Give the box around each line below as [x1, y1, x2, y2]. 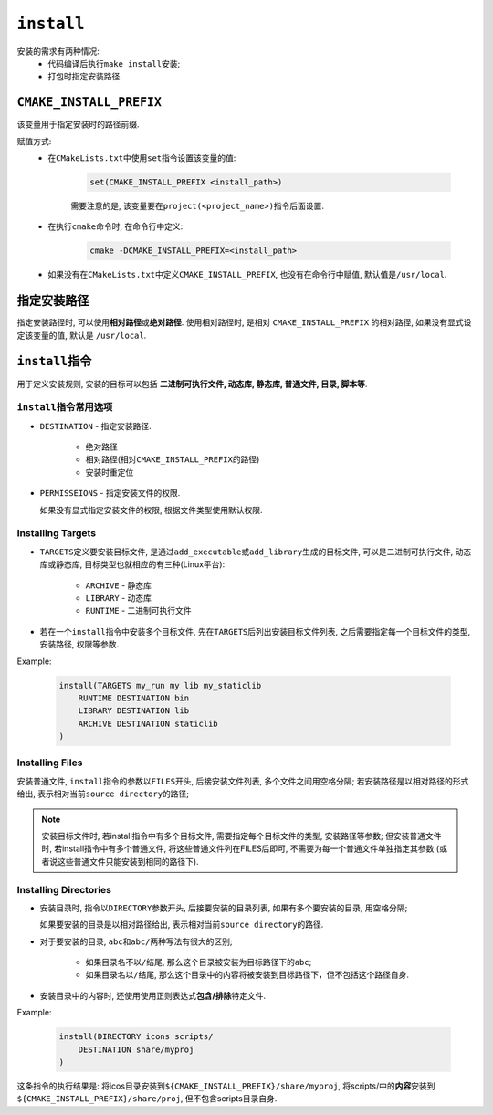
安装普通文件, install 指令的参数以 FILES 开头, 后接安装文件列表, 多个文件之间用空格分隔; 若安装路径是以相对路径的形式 [16, 775, 469, 786]
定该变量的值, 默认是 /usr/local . [16, 330, 147, 341]
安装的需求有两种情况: [16, 46, 100, 57]
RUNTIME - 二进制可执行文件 [85, 605, 192, 616]
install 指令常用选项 [16, 401, 113, 414]
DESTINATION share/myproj [78, 1044, 194, 1055]
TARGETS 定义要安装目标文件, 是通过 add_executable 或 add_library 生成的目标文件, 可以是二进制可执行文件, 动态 [39, 546, 472, 557]
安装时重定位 [85, 467, 134, 478]
